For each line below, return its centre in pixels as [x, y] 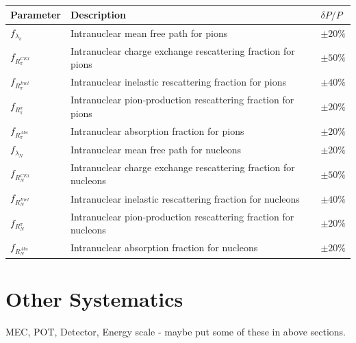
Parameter [36, 14]
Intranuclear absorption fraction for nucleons [164, 247]
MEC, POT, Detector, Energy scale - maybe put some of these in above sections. [176, 331]
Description [98, 14]
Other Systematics [94, 298]
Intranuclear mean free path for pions [149, 33]
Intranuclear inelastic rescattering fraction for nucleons [185, 198]
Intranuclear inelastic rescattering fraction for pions [178, 82]
